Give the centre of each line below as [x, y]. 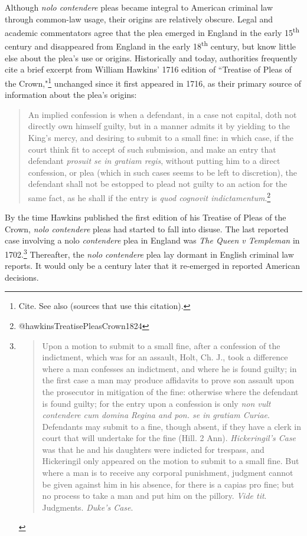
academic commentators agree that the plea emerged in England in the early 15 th [152, 32]
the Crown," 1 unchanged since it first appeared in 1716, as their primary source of [153, 82]
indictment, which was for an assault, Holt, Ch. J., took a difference [165, 357]
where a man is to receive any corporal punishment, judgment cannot [168, 473]
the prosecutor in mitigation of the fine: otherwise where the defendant [170, 391]
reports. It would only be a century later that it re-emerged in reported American [153, 266]
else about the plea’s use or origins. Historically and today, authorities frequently [151, 57]
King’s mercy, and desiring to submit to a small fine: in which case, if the [161, 137]
